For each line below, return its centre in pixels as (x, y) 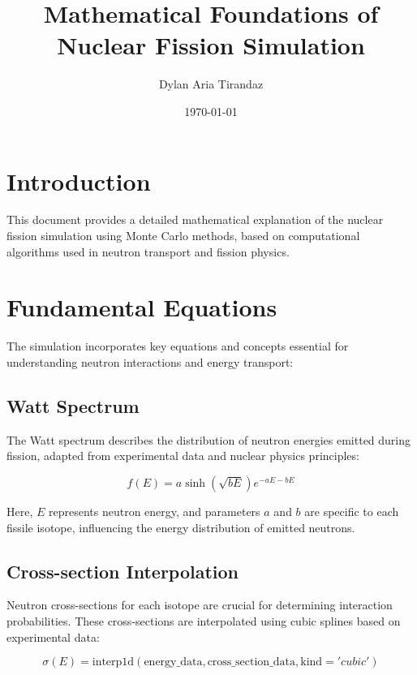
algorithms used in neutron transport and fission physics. (148, 251)
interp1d (113, 662)
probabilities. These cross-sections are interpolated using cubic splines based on (204, 620)
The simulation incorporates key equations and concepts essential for (178, 346)
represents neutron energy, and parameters (154, 511)
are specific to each (352, 511)
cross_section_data (251, 662)
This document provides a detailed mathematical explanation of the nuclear (195, 219)
